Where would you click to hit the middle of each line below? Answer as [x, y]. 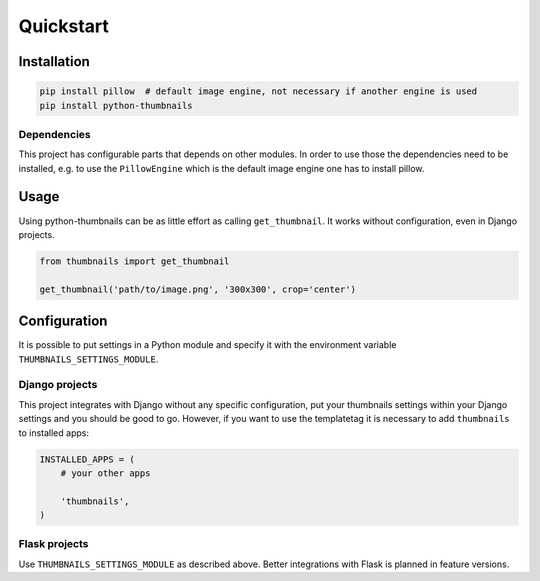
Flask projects [53, 544]
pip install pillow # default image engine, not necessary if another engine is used [258, 91]
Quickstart [64, 26]
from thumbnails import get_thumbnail [134, 261]
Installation [54, 61]
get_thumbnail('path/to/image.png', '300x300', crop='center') [198, 289]
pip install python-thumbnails [116, 105]
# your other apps [105, 473]
